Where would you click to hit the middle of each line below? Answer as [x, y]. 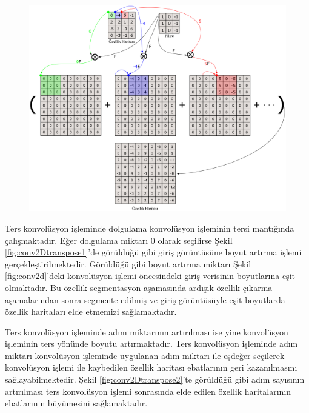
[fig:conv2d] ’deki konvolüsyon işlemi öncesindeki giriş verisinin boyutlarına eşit [150, 276]
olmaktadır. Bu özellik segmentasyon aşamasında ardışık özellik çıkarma [139, 287]
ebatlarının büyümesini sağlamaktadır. [76, 403]
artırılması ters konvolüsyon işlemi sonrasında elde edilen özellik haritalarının [148, 391]
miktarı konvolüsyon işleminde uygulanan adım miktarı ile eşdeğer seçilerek [145, 355]
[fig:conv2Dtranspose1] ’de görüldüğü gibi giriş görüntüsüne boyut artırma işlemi [153, 252]
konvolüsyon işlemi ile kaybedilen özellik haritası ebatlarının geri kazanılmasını [151, 367]
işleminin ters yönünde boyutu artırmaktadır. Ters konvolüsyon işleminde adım [151, 344]
